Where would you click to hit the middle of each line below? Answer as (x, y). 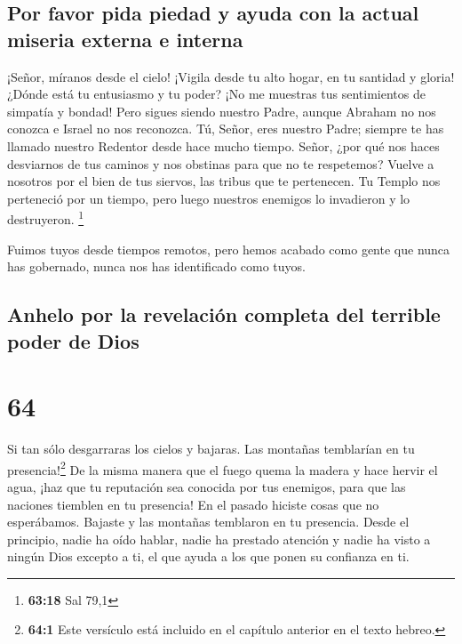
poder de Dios (73, 340)
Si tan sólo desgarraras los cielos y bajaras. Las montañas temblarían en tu (211, 449)
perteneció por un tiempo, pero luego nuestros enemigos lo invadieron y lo (209, 198)
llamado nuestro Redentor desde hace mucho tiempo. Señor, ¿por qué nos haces (223, 145)
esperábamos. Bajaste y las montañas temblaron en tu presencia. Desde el (208, 522)
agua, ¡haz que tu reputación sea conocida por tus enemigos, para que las (207, 486)
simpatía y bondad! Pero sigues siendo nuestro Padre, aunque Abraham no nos (222, 111)
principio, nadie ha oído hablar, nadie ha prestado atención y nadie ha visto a (219, 539)
